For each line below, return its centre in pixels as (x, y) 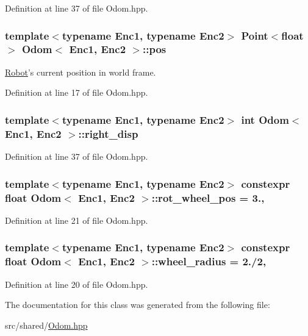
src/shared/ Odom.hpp (46, 325)
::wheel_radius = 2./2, (209, 261)
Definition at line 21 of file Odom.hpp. (77, 220)
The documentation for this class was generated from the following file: (138, 305)
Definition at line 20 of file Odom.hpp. (77, 284)
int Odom (265, 119)
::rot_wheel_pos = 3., (208, 197)
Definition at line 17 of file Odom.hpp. (77, 92)
